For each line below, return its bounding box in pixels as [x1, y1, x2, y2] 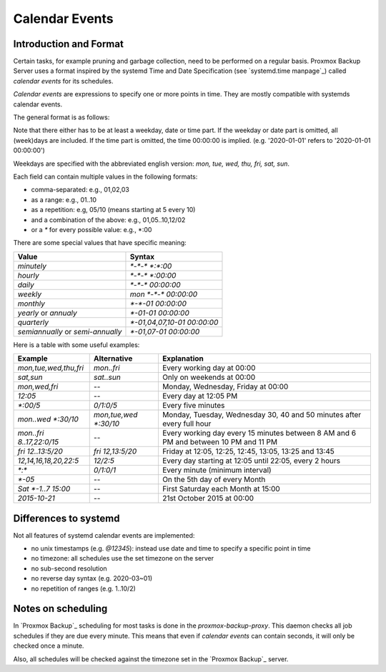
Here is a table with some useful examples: [13, 340, 140, 349]
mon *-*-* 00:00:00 [129, 289, 198, 299]
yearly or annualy [17, 308, 78, 318]
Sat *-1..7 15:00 [17, 484, 71, 494]
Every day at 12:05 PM [162, 391, 238, 401]
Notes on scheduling [13, 603, 108, 615]
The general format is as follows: [13, 113, 110, 121]
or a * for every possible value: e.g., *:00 [31, 225, 152, 234]
